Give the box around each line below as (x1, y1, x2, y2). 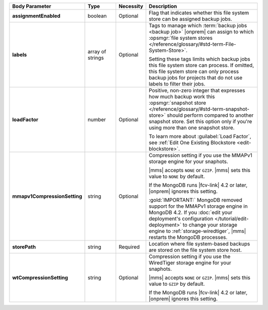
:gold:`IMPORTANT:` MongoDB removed (148, 197, 243, 203)
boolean (87, 12, 107, 19)
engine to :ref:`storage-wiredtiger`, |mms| (148, 228, 246, 234)
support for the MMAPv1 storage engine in (148, 203, 248, 210)
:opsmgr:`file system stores (148, 35, 213, 41)
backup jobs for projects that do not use (148, 75, 243, 81)
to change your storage (183, 222, 238, 228)
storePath (12, 243, 36, 250)
